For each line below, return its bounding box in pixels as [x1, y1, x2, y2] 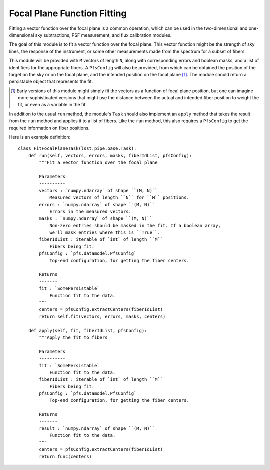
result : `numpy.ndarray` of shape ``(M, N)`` [39, 426, 155, 431]
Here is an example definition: [9, 134, 71, 140]
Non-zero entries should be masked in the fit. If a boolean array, [49, 223, 221, 228]
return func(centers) [39, 453, 92, 459]
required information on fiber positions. [9, 125, 90, 131]
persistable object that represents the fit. [9, 78, 93, 85]
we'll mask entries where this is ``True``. [49, 230, 161, 235]
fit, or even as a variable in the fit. [18, 102, 87, 108]
